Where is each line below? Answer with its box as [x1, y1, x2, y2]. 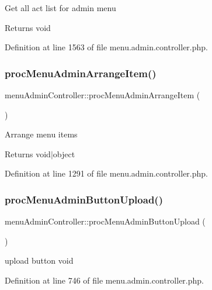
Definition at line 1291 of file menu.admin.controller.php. [5, 167, 208, 179]
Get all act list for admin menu [5, 2, 116, 13]
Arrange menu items [5, 128, 78, 140]
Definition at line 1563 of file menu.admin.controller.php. [5, 41, 208, 53]
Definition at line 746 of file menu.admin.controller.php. [5, 274, 204, 286]
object [53, 147, 75, 160]
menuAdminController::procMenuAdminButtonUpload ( [5, 215, 206, 227]
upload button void [5, 254, 74, 267]
